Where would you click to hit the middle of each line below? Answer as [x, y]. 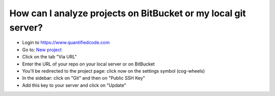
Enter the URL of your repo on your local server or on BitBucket [88, 64]
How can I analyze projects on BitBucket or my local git [128, 13]
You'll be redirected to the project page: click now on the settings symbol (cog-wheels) [114, 71]
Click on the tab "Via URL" [50, 57]
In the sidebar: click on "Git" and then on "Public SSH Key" [84, 78]
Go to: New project [42, 50]
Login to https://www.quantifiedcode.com [66, 43]
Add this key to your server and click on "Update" [74, 85]
